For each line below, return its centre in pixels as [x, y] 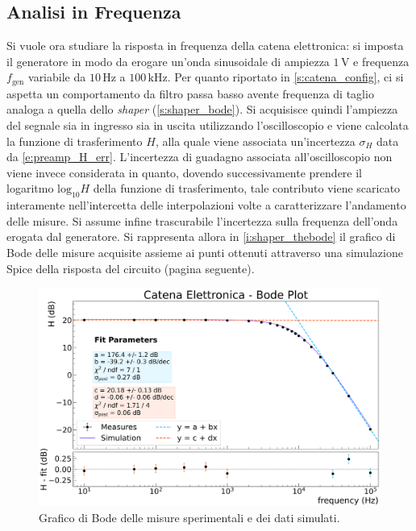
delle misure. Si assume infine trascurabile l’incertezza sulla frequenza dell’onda [202, 220]
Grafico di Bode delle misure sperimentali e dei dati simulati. [189, 517]
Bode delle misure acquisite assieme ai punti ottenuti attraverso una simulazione [205, 252]
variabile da [57, 77]
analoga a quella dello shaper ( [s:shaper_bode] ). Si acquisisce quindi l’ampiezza [202, 109]
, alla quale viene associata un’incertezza [255, 141]
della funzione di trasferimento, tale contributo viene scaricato [247, 188]
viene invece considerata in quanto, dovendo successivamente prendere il [184, 172]
